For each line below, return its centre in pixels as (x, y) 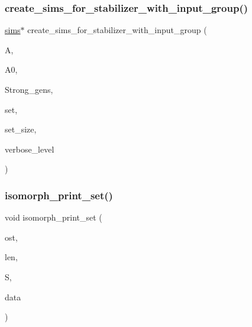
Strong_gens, (29, 89)
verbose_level (30, 149)
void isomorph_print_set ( (54, 217)
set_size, (21, 129)
